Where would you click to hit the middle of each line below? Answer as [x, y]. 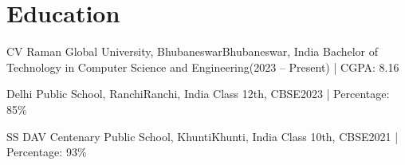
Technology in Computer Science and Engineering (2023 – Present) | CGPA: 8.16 [203, 67]
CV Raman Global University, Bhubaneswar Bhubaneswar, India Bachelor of [193, 51]
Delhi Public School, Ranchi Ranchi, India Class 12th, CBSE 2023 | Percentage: [198, 94]
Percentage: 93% [47, 152]
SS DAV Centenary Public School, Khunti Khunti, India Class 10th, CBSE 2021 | [202, 136]
